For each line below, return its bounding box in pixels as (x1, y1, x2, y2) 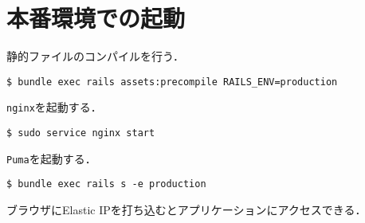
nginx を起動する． (6, 99, 102, 115)
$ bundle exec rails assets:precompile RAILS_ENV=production (6, 76, 338, 88)
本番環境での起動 (6, 2, 186, 34)
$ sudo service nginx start (6, 127, 155, 139)
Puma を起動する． (6, 150, 96, 166)
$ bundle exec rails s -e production (6, 178, 206, 190)
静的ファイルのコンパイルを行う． (6, 48, 184, 65)
